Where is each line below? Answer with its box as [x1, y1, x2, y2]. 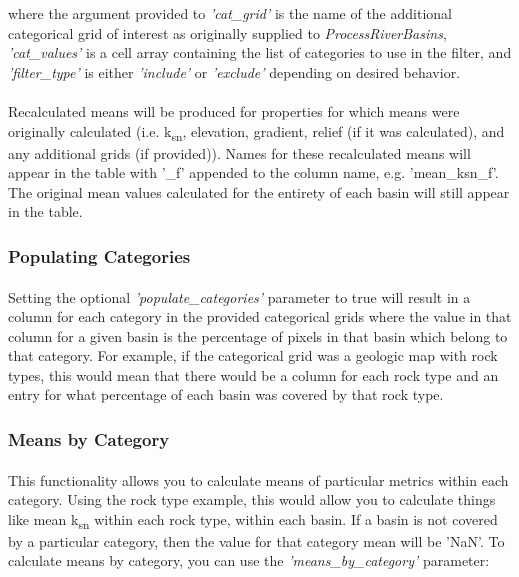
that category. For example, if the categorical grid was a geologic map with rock [8, 345, 498, 366]
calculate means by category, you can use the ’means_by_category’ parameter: [8, 550, 490, 571]
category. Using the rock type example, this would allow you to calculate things [8, 489, 496, 510]
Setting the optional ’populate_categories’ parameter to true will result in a [8, 286, 471, 307]
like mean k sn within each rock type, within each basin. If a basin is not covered [8, 508, 498, 532]
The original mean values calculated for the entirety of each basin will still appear [8, 181, 510, 202]
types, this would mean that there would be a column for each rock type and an [8, 364, 499, 385]
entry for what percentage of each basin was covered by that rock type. [8, 384, 444, 405]
